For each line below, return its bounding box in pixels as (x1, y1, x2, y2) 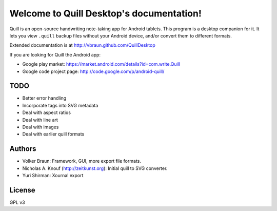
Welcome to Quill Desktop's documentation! (9, 8, 202, 19)
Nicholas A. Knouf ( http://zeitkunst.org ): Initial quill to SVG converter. (22, 165, 168, 171)
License (9, 185, 35, 195)
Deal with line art (22, 117, 58, 123)
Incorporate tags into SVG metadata (22, 102, 98, 108)
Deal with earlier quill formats (22, 131, 85, 137)
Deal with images (22, 124, 59, 130)
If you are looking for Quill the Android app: (9, 51, 101, 57)
